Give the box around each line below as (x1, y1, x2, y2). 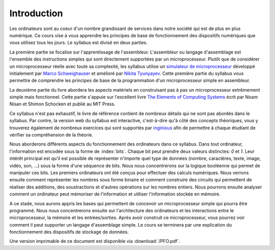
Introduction (9, 8, 63, 19)
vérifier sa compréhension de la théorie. (9, 132, 94, 138)
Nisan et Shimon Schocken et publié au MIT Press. (9, 101, 116, 107)
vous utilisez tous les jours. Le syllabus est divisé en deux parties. (9, 40, 148, 46)
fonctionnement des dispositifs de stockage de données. (9, 229, 129, 235)
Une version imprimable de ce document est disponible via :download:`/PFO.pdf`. (9, 238, 180, 244)
